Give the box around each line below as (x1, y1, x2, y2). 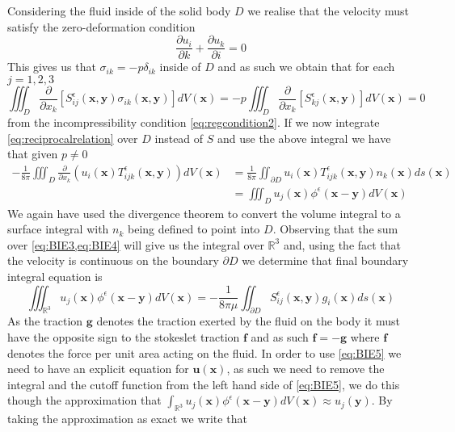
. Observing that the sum (272, 220, 398, 237)
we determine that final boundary (242, 252, 409, 269)
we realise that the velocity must (247, 2, 410, 19)
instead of (154, 129, 204, 146)
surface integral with (7, 220, 109, 237)
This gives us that (7, 58, 96, 75)
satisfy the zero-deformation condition (7, 18, 196, 35)
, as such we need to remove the (226, 360, 385, 377)
